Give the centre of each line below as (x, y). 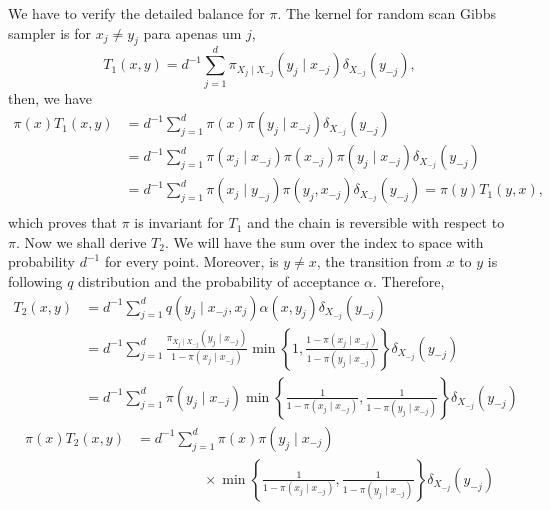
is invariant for (179, 222)
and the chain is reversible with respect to (376, 222)
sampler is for (50, 32)
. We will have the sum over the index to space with (324, 241)
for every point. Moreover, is (191, 261)
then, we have (50, 97)
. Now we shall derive (81, 241)
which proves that (63, 222)
